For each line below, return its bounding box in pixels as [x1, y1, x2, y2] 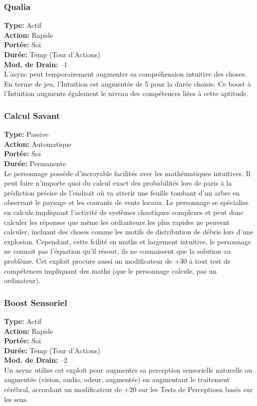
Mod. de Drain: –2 [4, 355, 68, 365]
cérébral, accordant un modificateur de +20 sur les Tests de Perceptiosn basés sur [4, 384, 253, 395]
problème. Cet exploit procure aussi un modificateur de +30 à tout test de [4, 255, 231, 266]
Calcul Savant [4, 109, 60, 121]
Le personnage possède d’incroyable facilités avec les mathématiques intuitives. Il [4, 168, 251, 178]
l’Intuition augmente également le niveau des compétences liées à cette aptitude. [4, 88, 249, 99]
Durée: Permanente [4, 158, 66, 168]
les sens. [4, 394, 29, 404]
